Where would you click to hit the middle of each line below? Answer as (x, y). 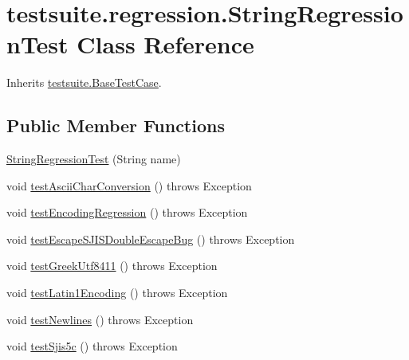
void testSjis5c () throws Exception (92, 346)
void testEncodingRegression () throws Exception (127, 212)
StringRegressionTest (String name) (94, 159)
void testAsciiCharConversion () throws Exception (129, 185)
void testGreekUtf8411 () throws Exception (112, 266)
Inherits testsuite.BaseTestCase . (84, 82)
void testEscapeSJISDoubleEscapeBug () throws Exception (151, 239)
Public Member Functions (116, 125)
